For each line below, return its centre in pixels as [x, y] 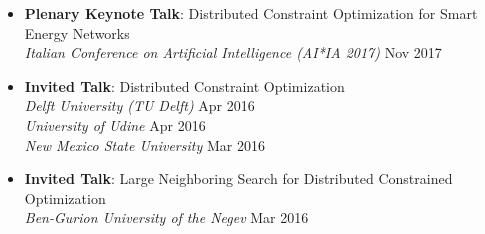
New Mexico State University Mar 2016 [144, 144]
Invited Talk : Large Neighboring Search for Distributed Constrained [238, 178]
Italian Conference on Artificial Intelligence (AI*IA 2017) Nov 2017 [233, 52]
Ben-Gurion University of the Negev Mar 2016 [166, 217]
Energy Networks [77, 32]
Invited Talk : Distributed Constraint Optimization [184, 85]
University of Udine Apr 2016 [115, 124]
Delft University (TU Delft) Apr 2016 [139, 105]
